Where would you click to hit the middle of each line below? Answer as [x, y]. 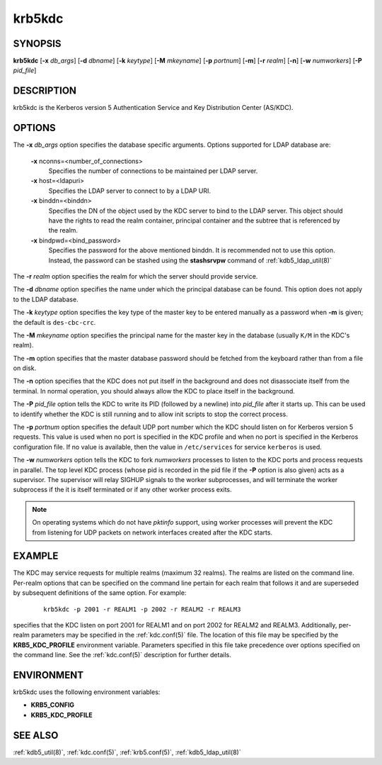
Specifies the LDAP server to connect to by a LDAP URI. [130, 191]
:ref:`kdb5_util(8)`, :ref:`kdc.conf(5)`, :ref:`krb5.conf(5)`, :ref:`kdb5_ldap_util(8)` [127, 752]
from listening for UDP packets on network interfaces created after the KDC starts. [152, 532]
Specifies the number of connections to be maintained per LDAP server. [153, 171]
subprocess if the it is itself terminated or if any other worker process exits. [123, 490]
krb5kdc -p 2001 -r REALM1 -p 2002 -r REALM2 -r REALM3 [142, 609]
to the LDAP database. [46, 299]
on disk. [25, 368]
